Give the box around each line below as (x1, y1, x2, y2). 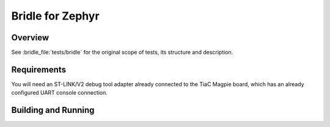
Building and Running (11, 105, 95, 115)
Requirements (11, 64, 67, 74)
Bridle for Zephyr (11, 9, 100, 23)
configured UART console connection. (11, 89, 108, 96)
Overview (11, 32, 50, 43)
